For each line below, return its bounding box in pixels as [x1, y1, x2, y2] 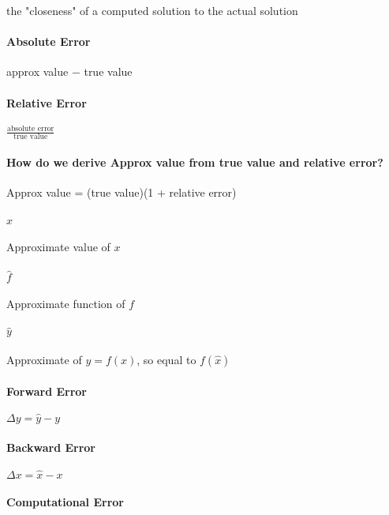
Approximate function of [6, 295, 125, 311]
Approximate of [6, 351, 82, 367]
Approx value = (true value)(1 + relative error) [6, 183, 237, 200]
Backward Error [6, 438, 95, 455]
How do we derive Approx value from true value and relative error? [6, 153, 383, 170]
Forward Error [6, 382, 87, 399]
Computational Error [6, 493, 124, 509]
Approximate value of [6, 238, 110, 254]
